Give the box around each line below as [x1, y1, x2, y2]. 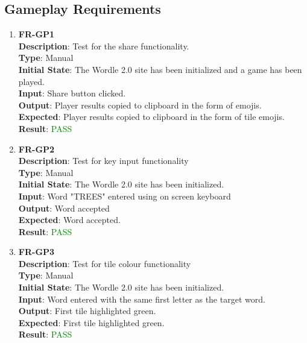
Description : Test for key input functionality [18, 154, 189, 167]
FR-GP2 [18, 142, 55, 155]
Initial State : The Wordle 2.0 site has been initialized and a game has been [18, 63, 302, 75]
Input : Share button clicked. [18, 87, 126, 99]
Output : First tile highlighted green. [18, 304, 156, 317]
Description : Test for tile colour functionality [18, 257, 191, 269]
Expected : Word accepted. [18, 213, 121, 226]
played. [18, 75, 45, 87]
